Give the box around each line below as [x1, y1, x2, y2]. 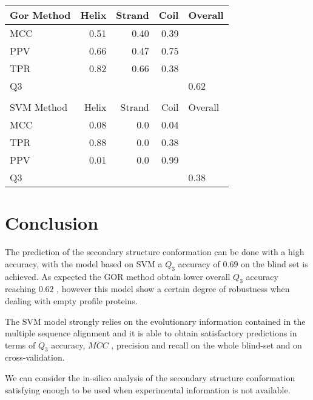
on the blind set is [241, 257, 308, 270]
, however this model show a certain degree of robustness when [56, 282, 290, 295]
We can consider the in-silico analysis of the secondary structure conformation [5, 372, 295, 384]
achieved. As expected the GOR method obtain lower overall [5, 270, 231, 282]
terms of [5, 338, 36, 351]
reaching [5, 282, 36, 295]
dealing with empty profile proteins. [5, 294, 138, 307]
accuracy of [178, 257, 220, 270]
